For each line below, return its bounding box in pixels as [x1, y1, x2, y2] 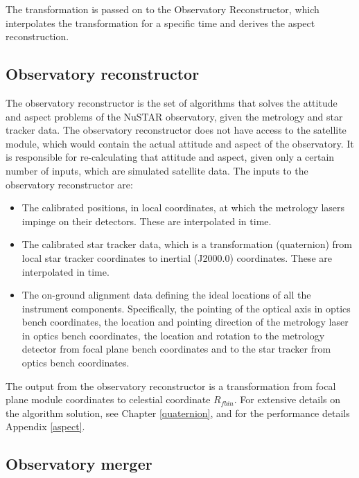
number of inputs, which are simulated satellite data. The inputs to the [6, 163, 308, 177]
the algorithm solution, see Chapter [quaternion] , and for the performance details [6, 405, 350, 420]
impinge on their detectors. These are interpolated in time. [21, 213, 272, 228]
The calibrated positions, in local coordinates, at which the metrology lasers [21, 200, 345, 215]
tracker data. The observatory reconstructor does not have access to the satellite [6, 123, 347, 137]
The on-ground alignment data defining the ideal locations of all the [21, 287, 311, 302]
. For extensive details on [234, 392, 340, 407]
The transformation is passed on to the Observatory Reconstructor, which [6, 2, 319, 16]
